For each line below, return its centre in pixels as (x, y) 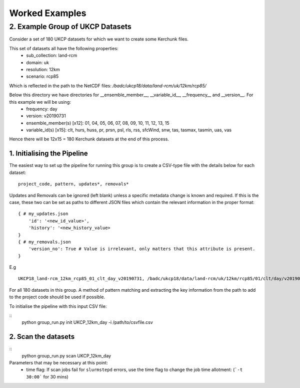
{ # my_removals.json (44, 242)
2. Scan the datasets (42, 337)
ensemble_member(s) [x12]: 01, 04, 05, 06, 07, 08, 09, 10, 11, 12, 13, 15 (98, 123)
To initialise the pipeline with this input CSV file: (58, 306)
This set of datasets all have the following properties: (64, 48)
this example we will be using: (40, 102)
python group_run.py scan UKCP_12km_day (66, 355)
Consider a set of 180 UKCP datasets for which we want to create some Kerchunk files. (99, 39)
